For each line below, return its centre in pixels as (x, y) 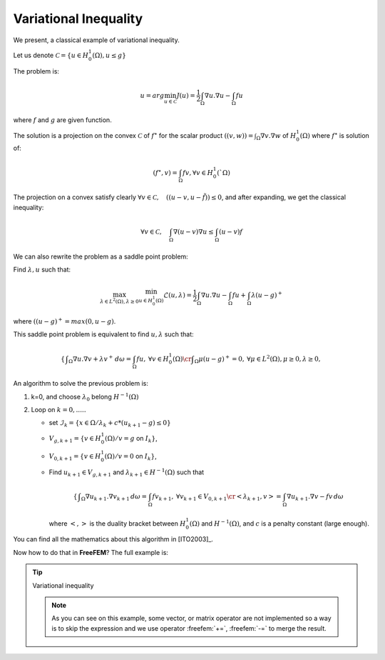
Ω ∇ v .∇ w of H (276, 136)
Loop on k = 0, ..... (58, 410)
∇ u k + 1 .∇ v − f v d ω (315, 497)
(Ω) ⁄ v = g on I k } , (131, 439)
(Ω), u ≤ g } (109, 55)
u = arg (152, 95)
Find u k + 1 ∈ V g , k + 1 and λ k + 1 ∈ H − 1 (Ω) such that (127, 472)
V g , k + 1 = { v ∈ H (75, 439)
